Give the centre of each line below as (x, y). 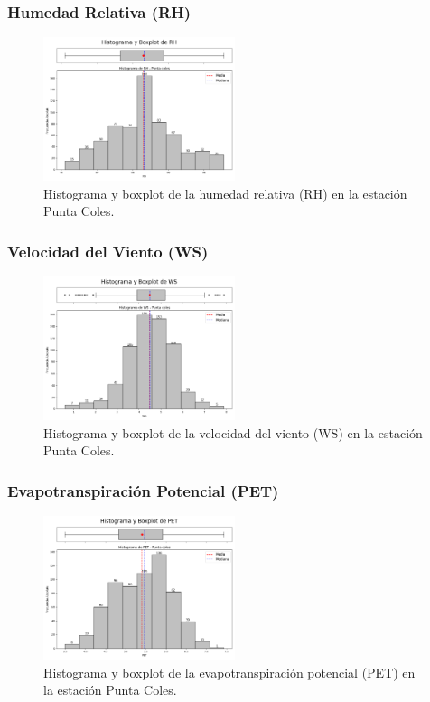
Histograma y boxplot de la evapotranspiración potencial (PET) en (229, 672)
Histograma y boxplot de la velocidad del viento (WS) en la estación (233, 432)
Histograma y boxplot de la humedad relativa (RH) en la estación (225, 193)
